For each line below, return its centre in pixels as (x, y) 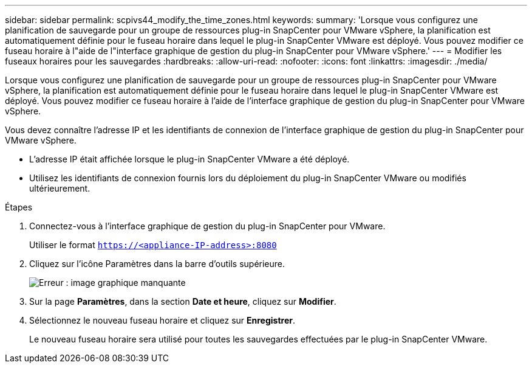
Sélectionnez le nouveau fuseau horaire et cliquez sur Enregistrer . (162, 320)
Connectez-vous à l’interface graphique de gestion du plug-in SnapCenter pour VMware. (207, 226)
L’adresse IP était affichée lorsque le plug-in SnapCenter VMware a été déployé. (189, 159)
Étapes (19, 207)
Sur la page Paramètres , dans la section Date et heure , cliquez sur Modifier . (183, 301)
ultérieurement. (60, 188)
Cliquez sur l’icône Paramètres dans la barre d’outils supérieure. (157, 264)
